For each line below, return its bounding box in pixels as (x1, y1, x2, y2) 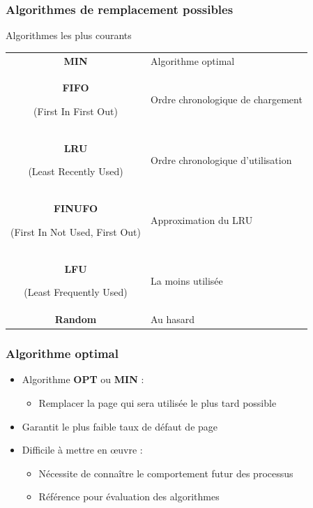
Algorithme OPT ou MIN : (22, 372, 144, 387)
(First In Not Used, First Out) (10, 224, 141, 239)
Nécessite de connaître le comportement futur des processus (38, 465, 293, 480)
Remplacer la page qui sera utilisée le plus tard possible (38, 396, 277, 410)
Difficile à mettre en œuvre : (22, 442, 143, 457)
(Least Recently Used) (28, 164, 123, 179)
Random (54, 312, 97, 327)
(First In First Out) (33, 104, 118, 118)
